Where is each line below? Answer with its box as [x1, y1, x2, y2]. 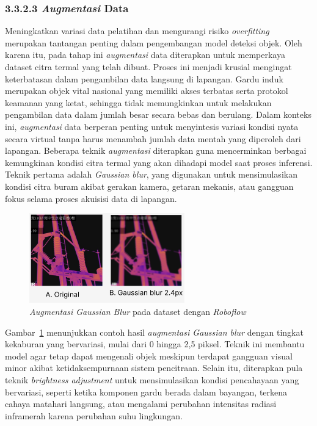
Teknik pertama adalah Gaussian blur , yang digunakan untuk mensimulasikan [5, 168, 297, 181]
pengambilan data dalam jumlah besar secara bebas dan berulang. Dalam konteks [5, 108, 312, 121]
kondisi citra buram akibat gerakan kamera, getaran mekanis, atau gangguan [5, 179, 294, 192]
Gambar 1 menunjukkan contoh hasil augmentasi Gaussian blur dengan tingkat [5, 325, 304, 338]
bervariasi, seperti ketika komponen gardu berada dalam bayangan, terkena [5, 385, 288, 398]
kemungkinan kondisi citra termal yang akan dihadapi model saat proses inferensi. [5, 156, 313, 168]
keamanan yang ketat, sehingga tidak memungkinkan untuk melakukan [5, 96, 272, 109]
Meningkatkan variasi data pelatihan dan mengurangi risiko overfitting [5, 24, 269, 37]
